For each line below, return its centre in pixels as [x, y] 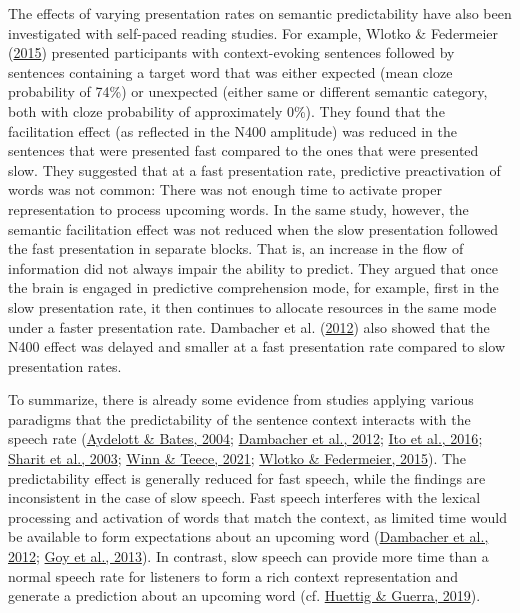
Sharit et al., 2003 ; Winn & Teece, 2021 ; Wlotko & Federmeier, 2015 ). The [237, 458]
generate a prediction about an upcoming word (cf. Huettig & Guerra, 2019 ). [244, 595]
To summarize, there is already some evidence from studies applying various [241, 399]
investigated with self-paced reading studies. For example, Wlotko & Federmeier [253, 32]
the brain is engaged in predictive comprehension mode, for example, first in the [253, 287]
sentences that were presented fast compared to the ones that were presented [243, 150]
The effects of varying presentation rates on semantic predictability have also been [260, 13]
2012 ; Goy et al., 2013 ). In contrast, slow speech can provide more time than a [248, 556]
